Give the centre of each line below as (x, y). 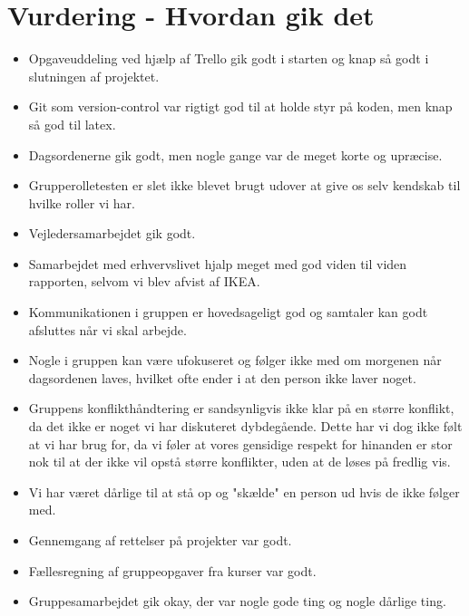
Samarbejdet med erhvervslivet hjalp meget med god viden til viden (218, 263)
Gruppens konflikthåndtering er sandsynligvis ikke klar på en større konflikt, (241, 408)
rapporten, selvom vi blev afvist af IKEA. (144, 281)
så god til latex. (72, 124)
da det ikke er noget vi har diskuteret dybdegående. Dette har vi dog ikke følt (245, 426)
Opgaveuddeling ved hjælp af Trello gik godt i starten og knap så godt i (229, 58)
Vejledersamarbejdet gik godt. (112, 233)
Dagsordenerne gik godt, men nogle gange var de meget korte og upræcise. (235, 154)
